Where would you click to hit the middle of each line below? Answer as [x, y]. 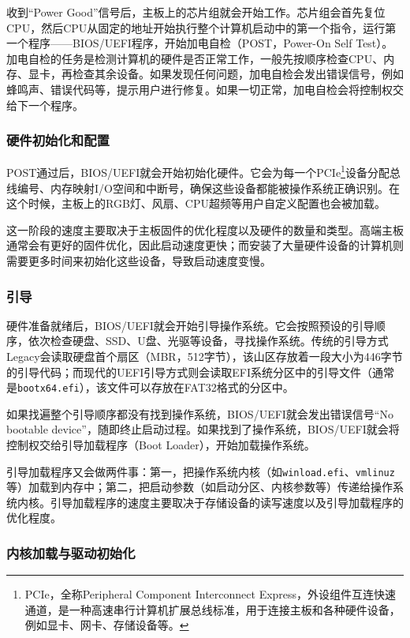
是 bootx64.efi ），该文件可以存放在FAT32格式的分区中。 [150, 387]
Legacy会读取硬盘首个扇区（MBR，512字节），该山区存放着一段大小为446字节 [205, 356]
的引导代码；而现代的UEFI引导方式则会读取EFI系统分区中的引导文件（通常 [200, 372]
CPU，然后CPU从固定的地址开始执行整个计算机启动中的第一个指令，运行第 [201, 27]
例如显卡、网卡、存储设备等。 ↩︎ [107, 625]
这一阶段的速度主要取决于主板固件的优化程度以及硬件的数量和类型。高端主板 [205, 229]
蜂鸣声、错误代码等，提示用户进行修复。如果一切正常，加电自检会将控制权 [199, 89]
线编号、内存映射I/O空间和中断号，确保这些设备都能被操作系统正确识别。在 [203, 188]
